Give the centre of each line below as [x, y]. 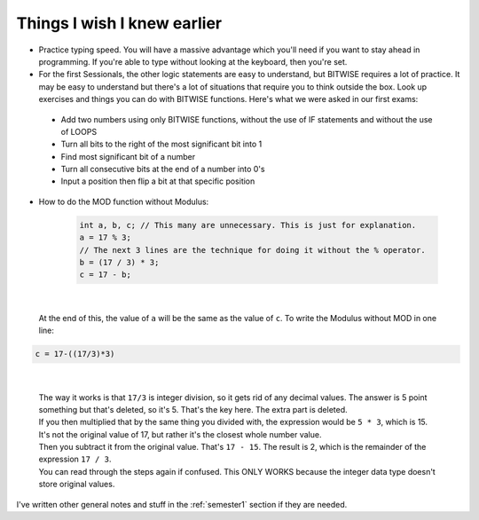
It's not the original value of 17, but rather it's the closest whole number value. [180, 434]
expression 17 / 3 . [75, 459]
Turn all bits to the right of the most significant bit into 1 [161, 144]
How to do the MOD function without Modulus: [124, 201]
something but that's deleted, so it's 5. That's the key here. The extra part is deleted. [193, 409]
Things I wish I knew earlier [119, 23]
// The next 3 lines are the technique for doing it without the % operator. [252, 250]
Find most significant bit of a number [128, 156]
